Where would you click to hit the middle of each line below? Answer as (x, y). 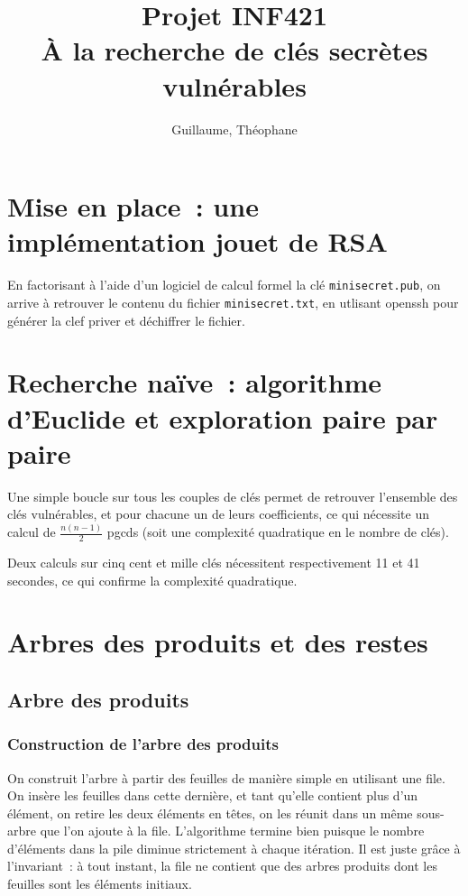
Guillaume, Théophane (234, 129)
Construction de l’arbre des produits (143, 744)
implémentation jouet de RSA (197, 241)
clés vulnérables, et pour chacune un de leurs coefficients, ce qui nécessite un (218, 514)
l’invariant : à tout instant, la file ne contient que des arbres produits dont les (222, 866)
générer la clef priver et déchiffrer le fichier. (126, 320)
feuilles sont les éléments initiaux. (100, 884)
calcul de (32, 532)
